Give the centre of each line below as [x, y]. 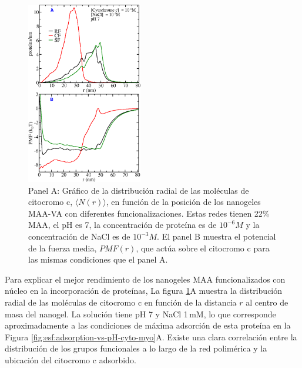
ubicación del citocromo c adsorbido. [71, 359]
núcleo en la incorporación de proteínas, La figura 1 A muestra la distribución [144, 291]
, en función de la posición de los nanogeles [183, 202]
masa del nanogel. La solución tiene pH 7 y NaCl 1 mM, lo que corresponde [140, 314]
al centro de [267, 302]
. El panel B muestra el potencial [217, 236]
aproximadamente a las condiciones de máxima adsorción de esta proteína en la [148, 325]
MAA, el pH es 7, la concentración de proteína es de [123, 225]
